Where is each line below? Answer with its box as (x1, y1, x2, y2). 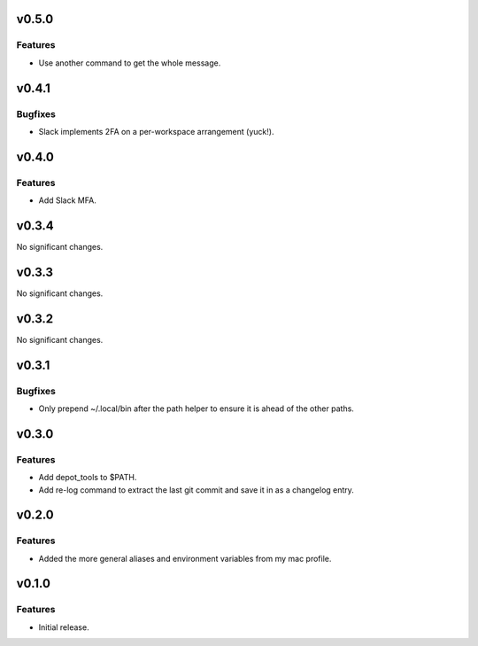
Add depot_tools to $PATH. (38, 472, 137, 483)
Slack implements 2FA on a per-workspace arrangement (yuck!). (38, 126, 274, 136)
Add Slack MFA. (38, 195, 96, 206)
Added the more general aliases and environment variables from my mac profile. (38, 553, 332, 564)
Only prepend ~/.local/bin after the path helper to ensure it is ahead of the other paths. (38, 403, 354, 414)
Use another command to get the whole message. (38, 58, 221, 68)
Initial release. (38, 621, 89, 633)
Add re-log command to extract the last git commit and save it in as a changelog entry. (38, 484, 354, 495)
